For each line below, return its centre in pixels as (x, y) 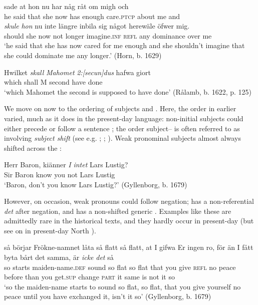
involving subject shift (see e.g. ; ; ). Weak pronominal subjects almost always (122, 138)
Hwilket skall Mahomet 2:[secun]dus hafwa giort (77, 72)
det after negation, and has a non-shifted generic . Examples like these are (118, 211)
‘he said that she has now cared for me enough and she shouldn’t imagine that (124, 45)
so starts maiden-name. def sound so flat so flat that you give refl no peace (120, 267)
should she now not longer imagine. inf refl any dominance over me (108, 35)
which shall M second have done (53, 82)
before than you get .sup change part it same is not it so (89, 277)
